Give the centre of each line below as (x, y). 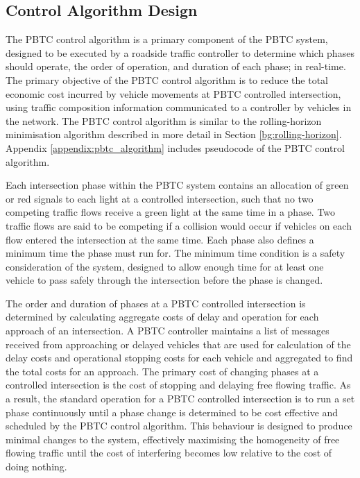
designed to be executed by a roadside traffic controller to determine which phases (180, 52)
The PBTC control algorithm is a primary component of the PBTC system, (167, 39)
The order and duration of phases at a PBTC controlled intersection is (156, 303)
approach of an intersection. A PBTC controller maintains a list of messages (168, 331)
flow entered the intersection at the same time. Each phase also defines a (160, 239)
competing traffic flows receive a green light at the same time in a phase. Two (171, 212)
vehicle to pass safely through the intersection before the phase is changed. (164, 280)
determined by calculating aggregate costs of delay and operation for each (162, 317)
